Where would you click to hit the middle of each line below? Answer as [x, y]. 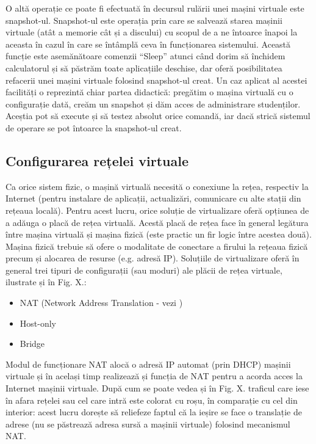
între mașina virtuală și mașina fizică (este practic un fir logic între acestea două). [159, 234]
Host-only [38, 323]
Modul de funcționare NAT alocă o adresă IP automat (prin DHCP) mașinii [148, 364]
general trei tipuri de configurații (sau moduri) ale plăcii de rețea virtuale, [144, 270]
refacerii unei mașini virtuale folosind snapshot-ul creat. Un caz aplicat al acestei [156, 80]
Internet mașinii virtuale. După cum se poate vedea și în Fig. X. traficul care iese [157, 388]
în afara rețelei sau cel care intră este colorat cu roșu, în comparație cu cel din [152, 400]
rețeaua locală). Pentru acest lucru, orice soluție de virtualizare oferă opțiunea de [157, 210]
